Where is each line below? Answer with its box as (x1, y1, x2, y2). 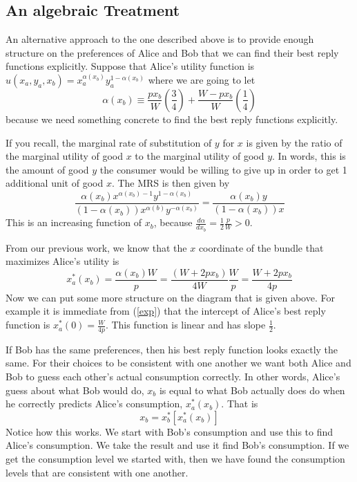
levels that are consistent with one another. (6, 465, 189, 479)
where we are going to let (148, 72, 255, 86)
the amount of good (6, 162, 89, 176)
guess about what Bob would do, (6, 382, 144, 397)
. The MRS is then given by (111, 176, 230, 190)
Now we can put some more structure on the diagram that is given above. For (6, 290, 335, 304)
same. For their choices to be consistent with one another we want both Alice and (6, 355, 351, 370)
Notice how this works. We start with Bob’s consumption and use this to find (6, 424, 334, 438)
